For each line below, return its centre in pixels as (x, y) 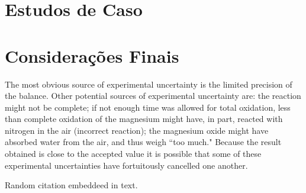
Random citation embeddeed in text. (71, 185)
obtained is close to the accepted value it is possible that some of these (133, 154)
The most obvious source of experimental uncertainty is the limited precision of (149, 84)
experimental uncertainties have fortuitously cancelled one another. (126, 165)
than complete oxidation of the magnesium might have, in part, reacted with (144, 119)
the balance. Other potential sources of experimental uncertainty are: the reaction (153, 96)
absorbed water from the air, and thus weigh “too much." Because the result (143, 142)
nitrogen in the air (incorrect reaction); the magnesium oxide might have (137, 130)
